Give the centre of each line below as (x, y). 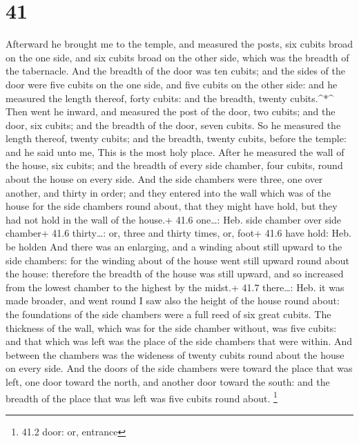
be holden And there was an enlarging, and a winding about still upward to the (174, 247)
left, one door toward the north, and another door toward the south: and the (168, 381)
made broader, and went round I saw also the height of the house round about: (173, 301)
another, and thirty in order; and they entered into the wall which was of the (168, 192)
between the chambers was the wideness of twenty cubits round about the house (175, 354)
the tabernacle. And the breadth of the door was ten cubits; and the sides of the (175, 71)
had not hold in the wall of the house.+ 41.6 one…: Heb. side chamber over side (174, 219)
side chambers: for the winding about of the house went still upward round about (177, 260)
